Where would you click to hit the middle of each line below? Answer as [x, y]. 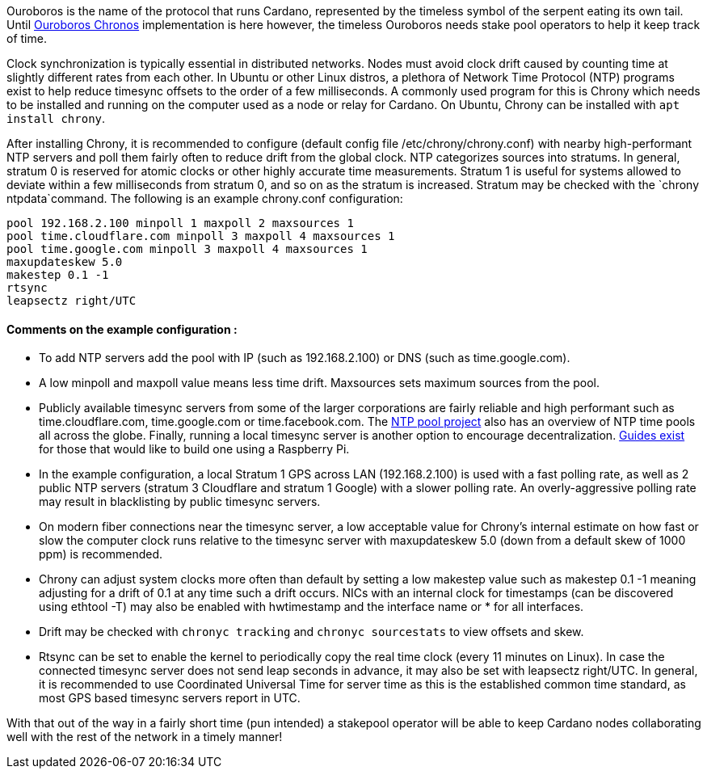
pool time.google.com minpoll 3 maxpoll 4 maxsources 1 [187, 249]
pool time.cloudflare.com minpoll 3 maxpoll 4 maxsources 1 [201, 236]
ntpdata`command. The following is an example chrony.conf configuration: [205, 198]
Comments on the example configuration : [122, 329]
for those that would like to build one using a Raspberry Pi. [194, 449]
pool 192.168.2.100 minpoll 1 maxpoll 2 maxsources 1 [180, 223]
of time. [27, 38]
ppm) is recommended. [101, 554]
